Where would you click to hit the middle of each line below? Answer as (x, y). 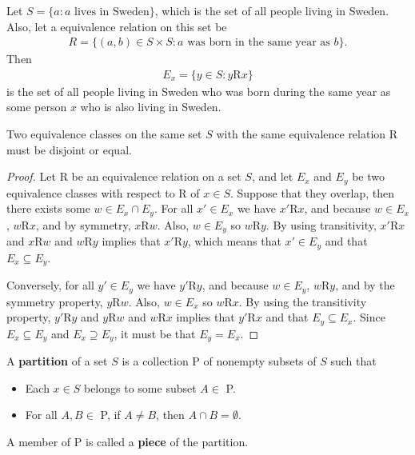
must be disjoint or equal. (69, 149)
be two (368, 176)
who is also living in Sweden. (151, 107)
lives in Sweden (112, 12)
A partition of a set (57, 361)
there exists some (48, 208)
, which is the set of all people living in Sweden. (272, 10)
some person (37, 107)
